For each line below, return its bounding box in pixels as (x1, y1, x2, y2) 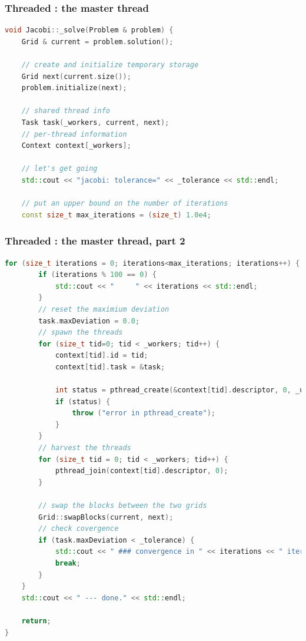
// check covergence (38, 524, 119, 533)
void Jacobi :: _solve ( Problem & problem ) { (5, 26, 174, 35)
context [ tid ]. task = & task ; (55, 362, 165, 371)
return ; (21, 616, 51, 625)
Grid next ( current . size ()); (21, 72, 131, 81)
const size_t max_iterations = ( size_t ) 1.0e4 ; (21, 210, 211, 219)
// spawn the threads (38, 328, 123, 337)
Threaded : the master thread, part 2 (5, 233, 185, 248)
